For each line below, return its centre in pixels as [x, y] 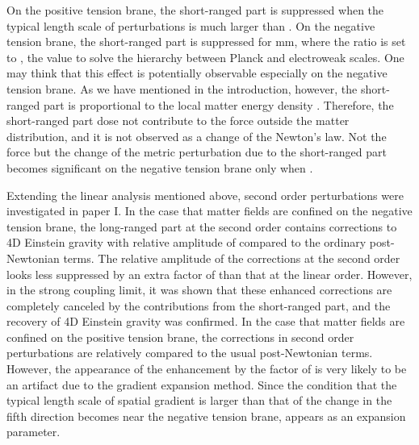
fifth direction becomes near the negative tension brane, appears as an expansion [206, 416]
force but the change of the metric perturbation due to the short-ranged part [197, 152]
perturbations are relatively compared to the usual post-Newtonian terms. [190, 353]
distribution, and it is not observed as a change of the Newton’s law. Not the [197, 136]
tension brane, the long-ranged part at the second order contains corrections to [202, 226]
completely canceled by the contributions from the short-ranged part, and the [199, 305]
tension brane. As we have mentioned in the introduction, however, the [182, 88]
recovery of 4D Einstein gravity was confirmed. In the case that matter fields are [206, 321]
